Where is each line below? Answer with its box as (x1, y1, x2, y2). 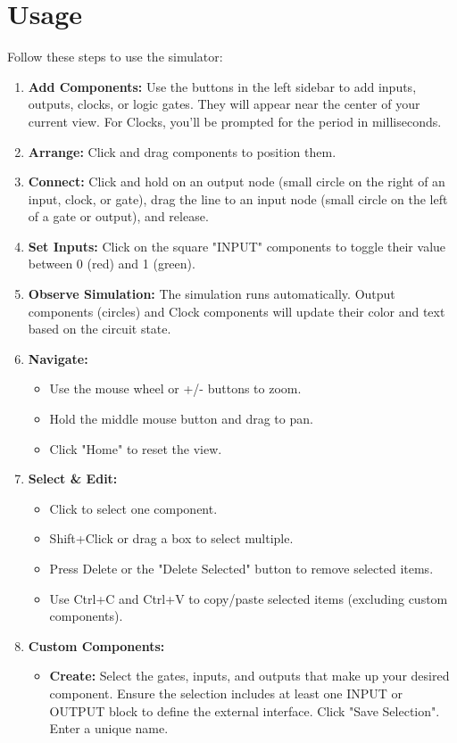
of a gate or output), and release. (28, 207, 209, 226)
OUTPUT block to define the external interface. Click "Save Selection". (49, 701, 440, 720)
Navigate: (28, 349, 88, 367)
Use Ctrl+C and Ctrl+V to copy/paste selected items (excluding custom (49, 589, 448, 607)
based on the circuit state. (28, 319, 171, 338)
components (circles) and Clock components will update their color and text (28, 301, 445, 320)
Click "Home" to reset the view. (49, 439, 222, 458)
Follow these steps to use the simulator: (7, 47, 223, 66)
